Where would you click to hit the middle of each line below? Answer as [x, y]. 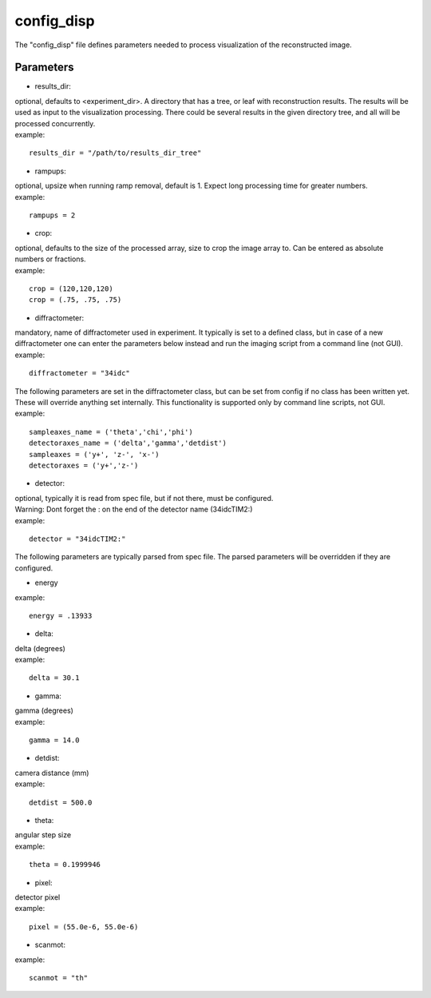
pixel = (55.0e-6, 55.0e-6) [84, 926]
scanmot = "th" [59, 978]
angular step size [43, 835]
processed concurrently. [55, 123]
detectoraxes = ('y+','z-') [84, 465]
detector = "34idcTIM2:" [77, 539]
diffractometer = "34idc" [80, 373]
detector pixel [38, 897]
